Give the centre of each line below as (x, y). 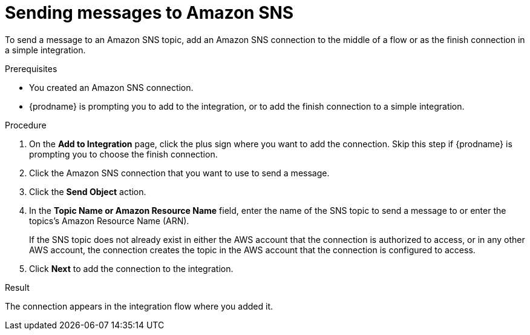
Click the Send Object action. (88, 191)
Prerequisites (31, 68)
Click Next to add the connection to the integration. (131, 268)
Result (17, 287)
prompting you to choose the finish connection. (123, 154)
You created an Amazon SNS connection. (111, 87)
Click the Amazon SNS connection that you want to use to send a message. (179, 173)
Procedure (26, 125)
